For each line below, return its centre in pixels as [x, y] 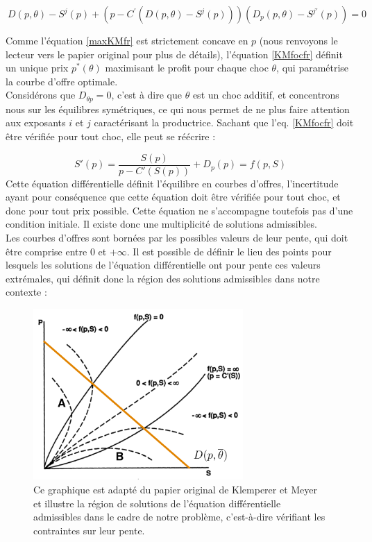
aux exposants [36, 122]
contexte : [26, 292]
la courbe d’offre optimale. [62, 81]
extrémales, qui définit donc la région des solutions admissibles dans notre [163, 278]
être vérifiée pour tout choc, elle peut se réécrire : [111, 136]
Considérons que [41, 95]
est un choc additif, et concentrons [266, 95]
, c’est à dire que [146, 95]
